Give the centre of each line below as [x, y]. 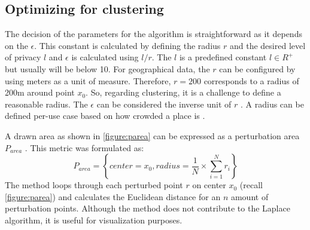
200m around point [40, 92]
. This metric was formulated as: [84, 147]
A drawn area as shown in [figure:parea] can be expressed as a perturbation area [152, 135]
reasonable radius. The [46, 104]
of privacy [23, 57]
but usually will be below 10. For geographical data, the [107, 68]
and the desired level [268, 45]
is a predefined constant [223, 57]
